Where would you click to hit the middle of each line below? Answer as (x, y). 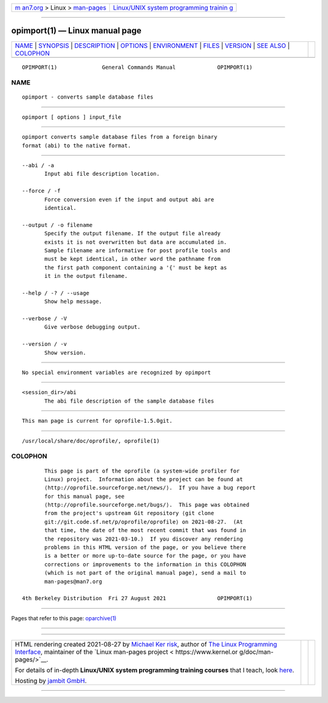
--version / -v (45, 344)
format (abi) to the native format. (77, 145)
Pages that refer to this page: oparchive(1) (64, 618)
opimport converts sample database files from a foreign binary (120, 137)
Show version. (65, 352)
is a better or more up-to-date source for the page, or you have (145, 556)
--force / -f (41, 191)
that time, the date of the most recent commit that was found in (145, 530)
